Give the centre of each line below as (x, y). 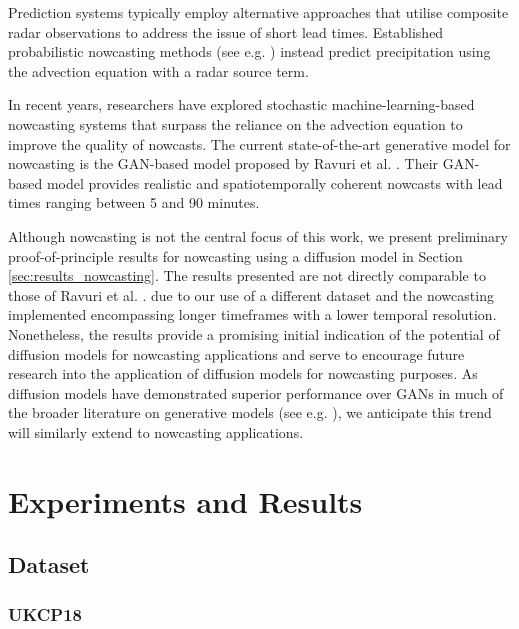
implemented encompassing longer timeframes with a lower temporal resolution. (252, 314)
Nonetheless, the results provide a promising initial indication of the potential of (254, 333)
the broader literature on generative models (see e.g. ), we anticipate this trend (250, 412)
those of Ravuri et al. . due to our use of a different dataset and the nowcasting (251, 294)
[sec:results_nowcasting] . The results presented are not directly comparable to (247, 275)
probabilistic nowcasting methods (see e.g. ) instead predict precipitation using (249, 51)
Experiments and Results (185, 500)
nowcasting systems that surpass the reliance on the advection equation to (235, 123)
